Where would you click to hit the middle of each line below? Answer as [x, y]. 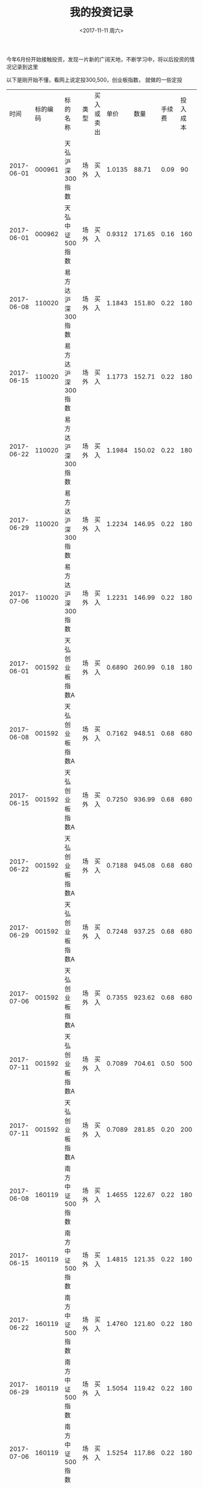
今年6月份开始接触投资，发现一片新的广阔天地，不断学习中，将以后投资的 [98, 59]
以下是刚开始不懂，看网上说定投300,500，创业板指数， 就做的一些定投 [94, 80]
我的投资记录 [101, 12]
